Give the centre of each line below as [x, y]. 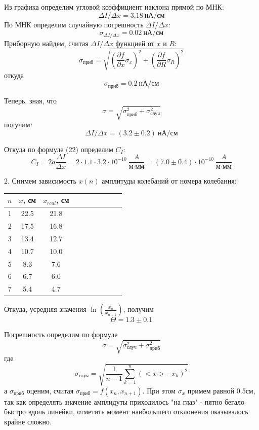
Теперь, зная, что [31, 100]
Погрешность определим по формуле [61, 334]
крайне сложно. [28, 421]
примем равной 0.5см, [221, 390]
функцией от [135, 43]
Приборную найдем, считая [46, 43]
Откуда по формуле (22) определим [59, 149]
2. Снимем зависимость [40, 181]
